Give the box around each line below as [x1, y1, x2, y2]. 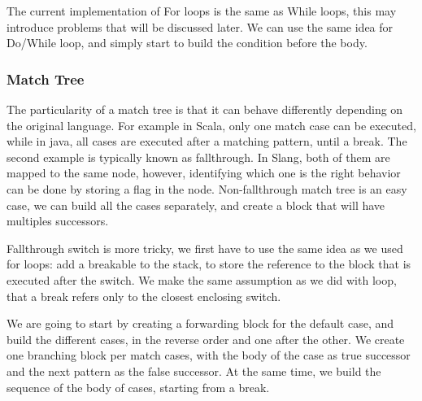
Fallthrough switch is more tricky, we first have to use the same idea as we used [7, 239, 403, 256]
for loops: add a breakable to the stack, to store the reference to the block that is [7, 255, 411, 272]
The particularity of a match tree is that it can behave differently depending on [7, 101, 403, 117]
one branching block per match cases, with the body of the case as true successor [7, 347, 411, 364]
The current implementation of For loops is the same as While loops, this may [7, 2, 397, 19]
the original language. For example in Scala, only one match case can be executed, [7, 116, 416, 133]
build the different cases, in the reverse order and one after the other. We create [7, 330, 405, 347]
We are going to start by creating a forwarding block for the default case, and [7, 315, 394, 332]
